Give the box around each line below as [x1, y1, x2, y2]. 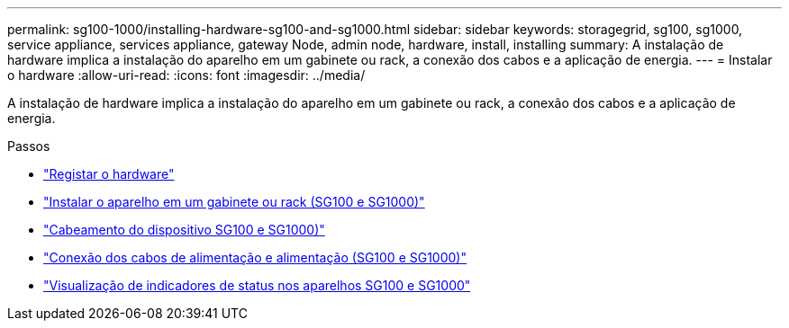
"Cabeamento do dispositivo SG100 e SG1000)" [43, 222, 325, 237]
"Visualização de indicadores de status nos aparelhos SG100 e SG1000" [43, 278, 471, 293]
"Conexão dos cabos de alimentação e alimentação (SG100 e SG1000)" [43, 250, 467, 265]
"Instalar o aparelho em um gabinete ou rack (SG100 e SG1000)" [43, 194, 425, 209]
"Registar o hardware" [43, 166, 175, 182]
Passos [7, 138, 50, 154]
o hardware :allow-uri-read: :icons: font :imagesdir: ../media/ [7, 67, 366, 83]
